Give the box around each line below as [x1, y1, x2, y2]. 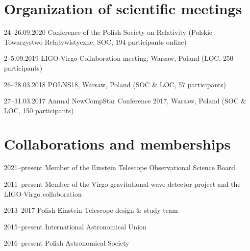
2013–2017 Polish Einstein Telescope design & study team [4, 205, 178, 215]
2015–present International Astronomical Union [4, 221, 147, 231]
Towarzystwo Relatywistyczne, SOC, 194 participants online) [4, 36, 187, 47]
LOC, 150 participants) [4, 105, 74, 115]
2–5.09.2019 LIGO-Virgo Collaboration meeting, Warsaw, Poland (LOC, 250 [4, 53, 233, 63]
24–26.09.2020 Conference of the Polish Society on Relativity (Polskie [4, 27, 213, 37]
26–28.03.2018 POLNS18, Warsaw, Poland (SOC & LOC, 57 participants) [4, 79, 226, 89]
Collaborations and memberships [4, 134, 231, 154]
